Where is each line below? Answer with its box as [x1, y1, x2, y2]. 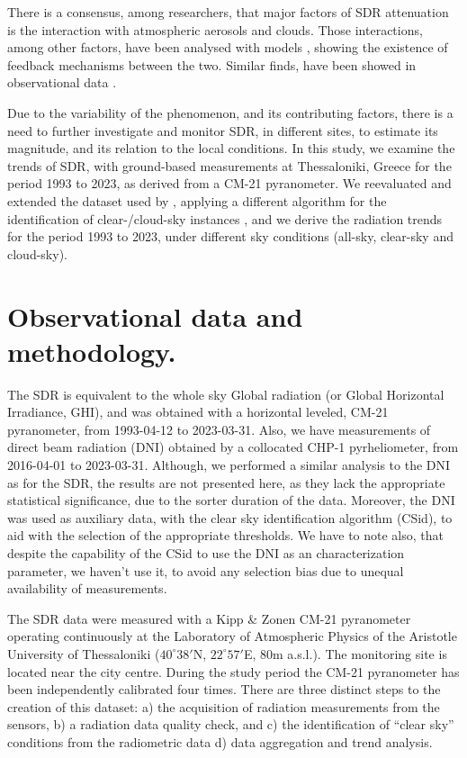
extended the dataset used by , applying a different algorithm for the [7, 191, 387, 210]
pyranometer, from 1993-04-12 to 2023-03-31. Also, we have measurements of [7, 420, 431, 438]
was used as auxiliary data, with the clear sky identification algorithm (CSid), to [7, 508, 453, 527]
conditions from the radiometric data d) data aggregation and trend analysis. [7, 732, 433, 751]
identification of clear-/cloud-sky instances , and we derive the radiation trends [7, 209, 443, 228]
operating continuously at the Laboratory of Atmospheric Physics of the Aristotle [7, 627, 457, 645]
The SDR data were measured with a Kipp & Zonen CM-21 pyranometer [7, 609, 411, 627]
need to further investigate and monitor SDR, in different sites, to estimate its [7, 121, 438, 140]
